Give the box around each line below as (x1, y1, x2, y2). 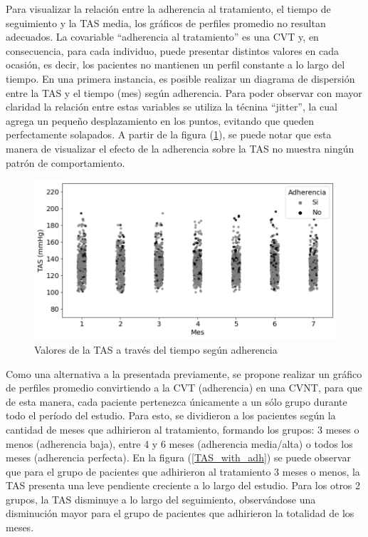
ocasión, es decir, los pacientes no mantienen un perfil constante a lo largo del (6, 57, 345, 72)
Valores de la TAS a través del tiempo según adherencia (34, 342, 278, 357)
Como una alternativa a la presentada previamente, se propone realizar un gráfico (6, 366, 362, 381)
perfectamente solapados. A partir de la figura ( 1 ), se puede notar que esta (6, 127, 332, 142)
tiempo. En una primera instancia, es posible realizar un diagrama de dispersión (6, 71, 355, 86)
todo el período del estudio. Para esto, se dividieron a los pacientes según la (6, 408, 336, 423)
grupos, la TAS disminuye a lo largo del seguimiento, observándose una (6, 491, 316, 506)
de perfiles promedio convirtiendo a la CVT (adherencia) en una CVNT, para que (6, 380, 362, 395)
